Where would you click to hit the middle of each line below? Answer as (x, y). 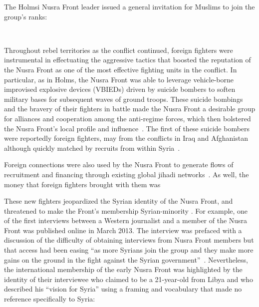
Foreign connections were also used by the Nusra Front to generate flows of (119, 164)
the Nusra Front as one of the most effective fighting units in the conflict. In (121, 69)
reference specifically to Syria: (50, 299)
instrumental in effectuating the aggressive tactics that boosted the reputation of (128, 60)
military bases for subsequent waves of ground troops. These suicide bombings (124, 99)
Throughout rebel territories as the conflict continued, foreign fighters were (119, 50)
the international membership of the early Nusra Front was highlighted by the (123, 269)
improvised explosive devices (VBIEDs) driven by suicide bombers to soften (120, 89)
